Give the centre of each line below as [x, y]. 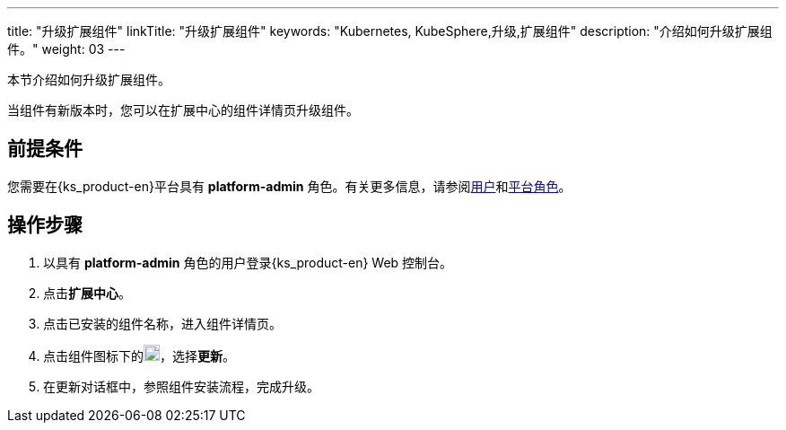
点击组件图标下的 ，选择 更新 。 [139, 355]
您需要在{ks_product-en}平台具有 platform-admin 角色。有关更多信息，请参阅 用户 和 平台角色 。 [289, 186]
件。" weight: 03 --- [66, 49]
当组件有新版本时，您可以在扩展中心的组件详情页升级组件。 [183, 110]
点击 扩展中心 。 [87, 293]
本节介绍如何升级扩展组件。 [89, 79]
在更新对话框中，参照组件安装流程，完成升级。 [181, 386]
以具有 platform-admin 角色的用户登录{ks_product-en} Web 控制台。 [248, 262]
